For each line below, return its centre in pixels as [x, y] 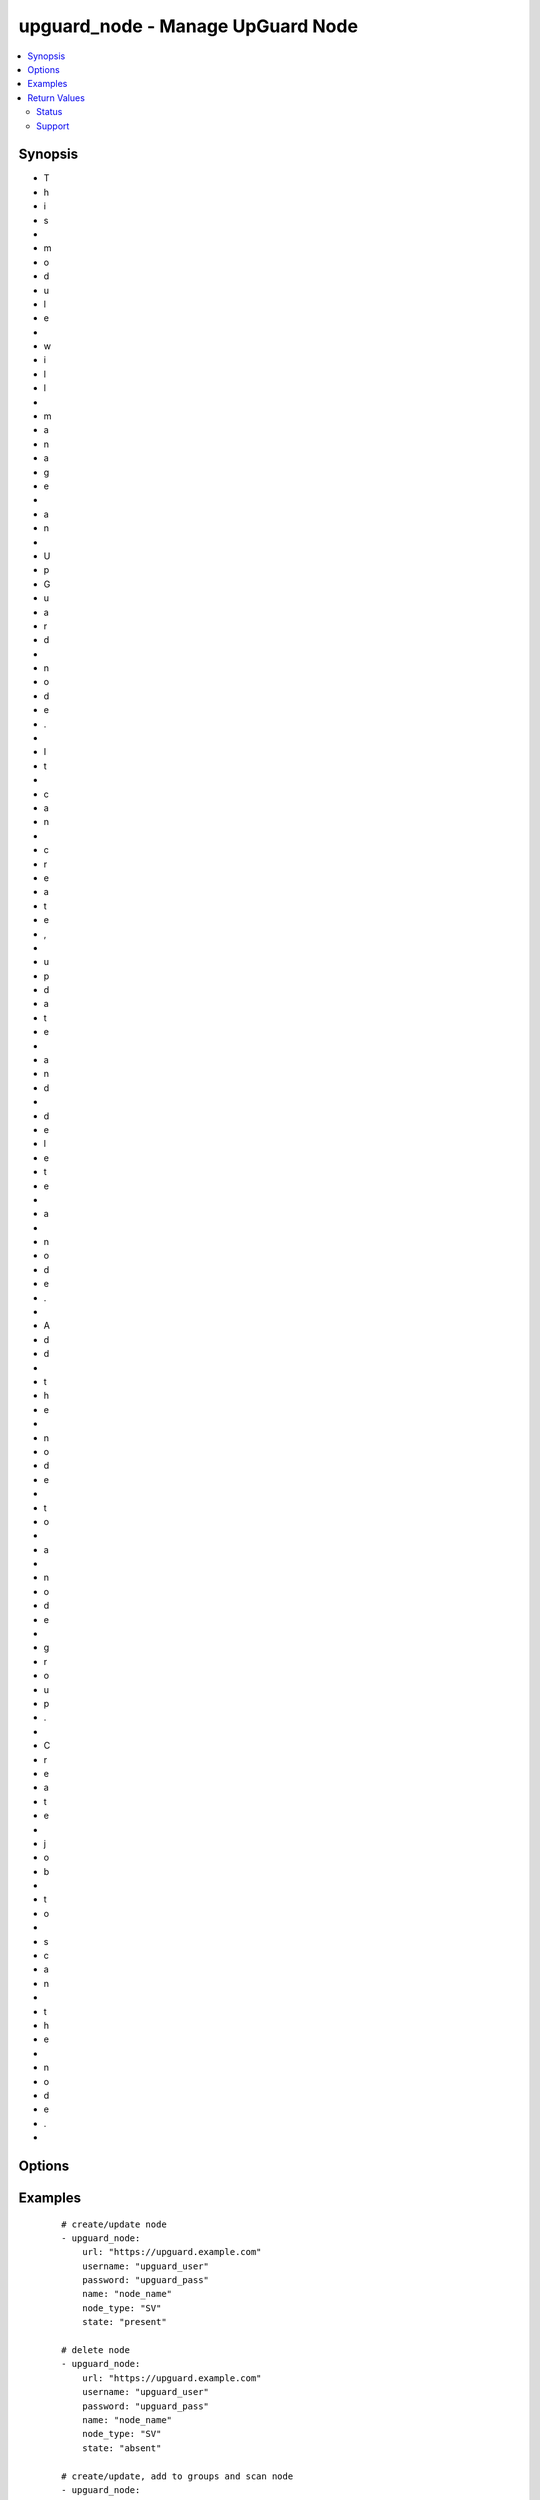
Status [49, 112]
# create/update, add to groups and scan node [177, 2476]
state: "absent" [121, 2448]
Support [53, 126]
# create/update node [114, 2224]
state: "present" [124, 2322]
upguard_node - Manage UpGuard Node [188, 26]
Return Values [56, 97]
